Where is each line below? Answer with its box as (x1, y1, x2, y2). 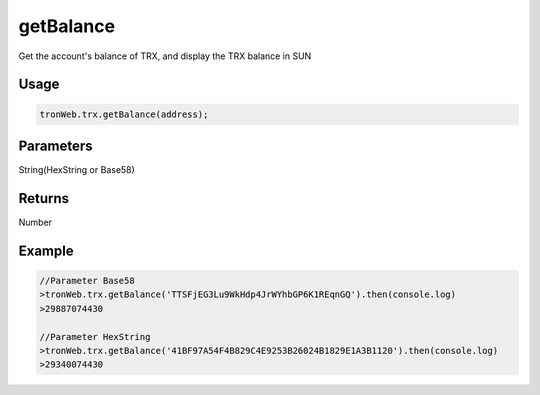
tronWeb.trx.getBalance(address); (39, 108, 209, 120)
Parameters (18, 137, 93, 154)
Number (18, 216, 53, 228)
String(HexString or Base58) (18, 164, 135, 176)
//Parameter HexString (39, 331, 151, 342)
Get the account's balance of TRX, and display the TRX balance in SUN (18, 50, 312, 62)
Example (18, 242, 74, 259)
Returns (18, 190, 70, 207)
